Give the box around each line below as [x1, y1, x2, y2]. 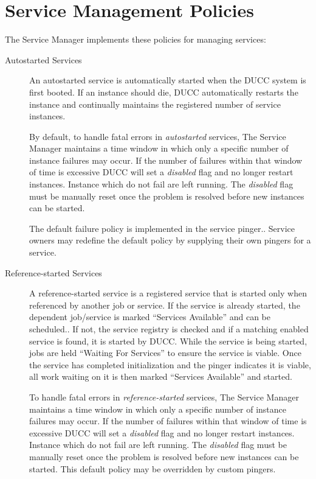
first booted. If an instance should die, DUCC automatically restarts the [29, 85, 298, 98]
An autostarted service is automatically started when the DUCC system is [29, 74, 306, 86]
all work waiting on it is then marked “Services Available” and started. [29, 370, 292, 383]
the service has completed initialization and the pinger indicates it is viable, [29, 358, 311, 371]
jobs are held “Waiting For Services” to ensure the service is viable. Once [29, 346, 301, 359]
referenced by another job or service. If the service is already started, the [29, 298, 300, 311]
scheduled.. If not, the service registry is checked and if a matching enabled [29, 323, 309, 335]
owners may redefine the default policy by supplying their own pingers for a [29, 234, 311, 246]
